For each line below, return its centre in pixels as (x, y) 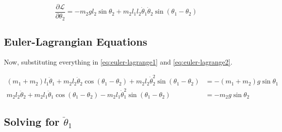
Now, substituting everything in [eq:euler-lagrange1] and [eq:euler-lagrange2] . (118, 61)
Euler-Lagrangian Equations (76, 41)
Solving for (32, 122)
